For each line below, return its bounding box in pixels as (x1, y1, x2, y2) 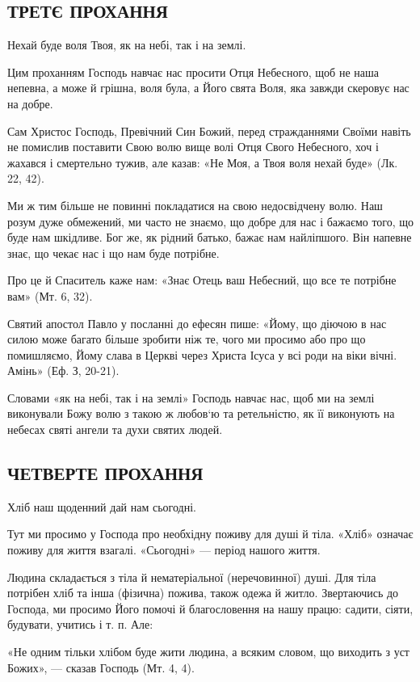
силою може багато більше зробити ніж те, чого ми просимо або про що (7, 330, 366, 347)
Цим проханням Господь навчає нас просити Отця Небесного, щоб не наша (7, 63, 379, 80)
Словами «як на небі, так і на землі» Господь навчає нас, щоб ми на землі (7, 389, 375, 406)
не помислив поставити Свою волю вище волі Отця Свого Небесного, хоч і (7, 138, 379, 155)
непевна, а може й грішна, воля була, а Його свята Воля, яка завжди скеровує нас (7, 79, 409, 96)
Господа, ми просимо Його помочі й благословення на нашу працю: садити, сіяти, (7, 600, 414, 617)
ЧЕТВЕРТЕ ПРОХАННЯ (7, 461, 204, 486)
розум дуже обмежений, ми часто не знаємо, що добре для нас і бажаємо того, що (7, 213, 414, 229)
